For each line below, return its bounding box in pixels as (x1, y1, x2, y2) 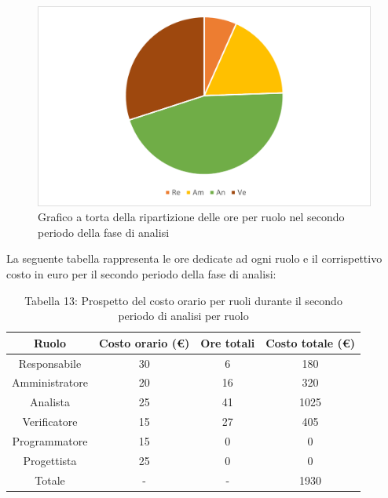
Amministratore (12, 374, 88, 391)
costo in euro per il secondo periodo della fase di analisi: (6, 266, 276, 282)
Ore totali (200, 334, 255, 351)
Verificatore (22, 413, 78, 430)
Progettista (23, 452, 77, 468)
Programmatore (12, 433, 88, 449)
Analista (29, 394, 71, 410)
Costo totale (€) (265, 334, 356, 351)
